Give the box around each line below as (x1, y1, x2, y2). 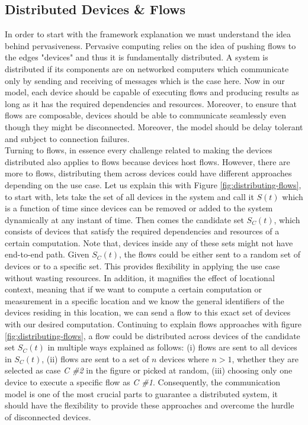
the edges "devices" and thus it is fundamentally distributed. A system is (5, 51, 268, 63)
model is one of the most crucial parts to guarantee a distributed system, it (5, 387, 278, 400)
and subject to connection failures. (5, 132, 130, 144)
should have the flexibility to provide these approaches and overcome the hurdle (5, 399, 294, 411)
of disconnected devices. (5, 410, 91, 423)
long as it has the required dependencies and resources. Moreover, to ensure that (5, 97, 297, 110)
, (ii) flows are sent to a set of (41, 352, 149, 365)
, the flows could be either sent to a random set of (119, 248, 300, 260)
